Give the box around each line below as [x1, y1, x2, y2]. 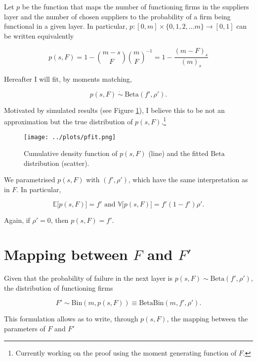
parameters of [4, 323, 45, 333]
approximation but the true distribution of [4, 116, 133, 126]
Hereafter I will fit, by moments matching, [4, 74, 132, 84]
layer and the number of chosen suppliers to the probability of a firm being [4, 11, 231, 21]
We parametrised [4, 174, 55, 185]
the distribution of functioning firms [4, 282, 113, 293]
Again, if [4, 215, 30, 225]
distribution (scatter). [24, 157, 89, 168]
